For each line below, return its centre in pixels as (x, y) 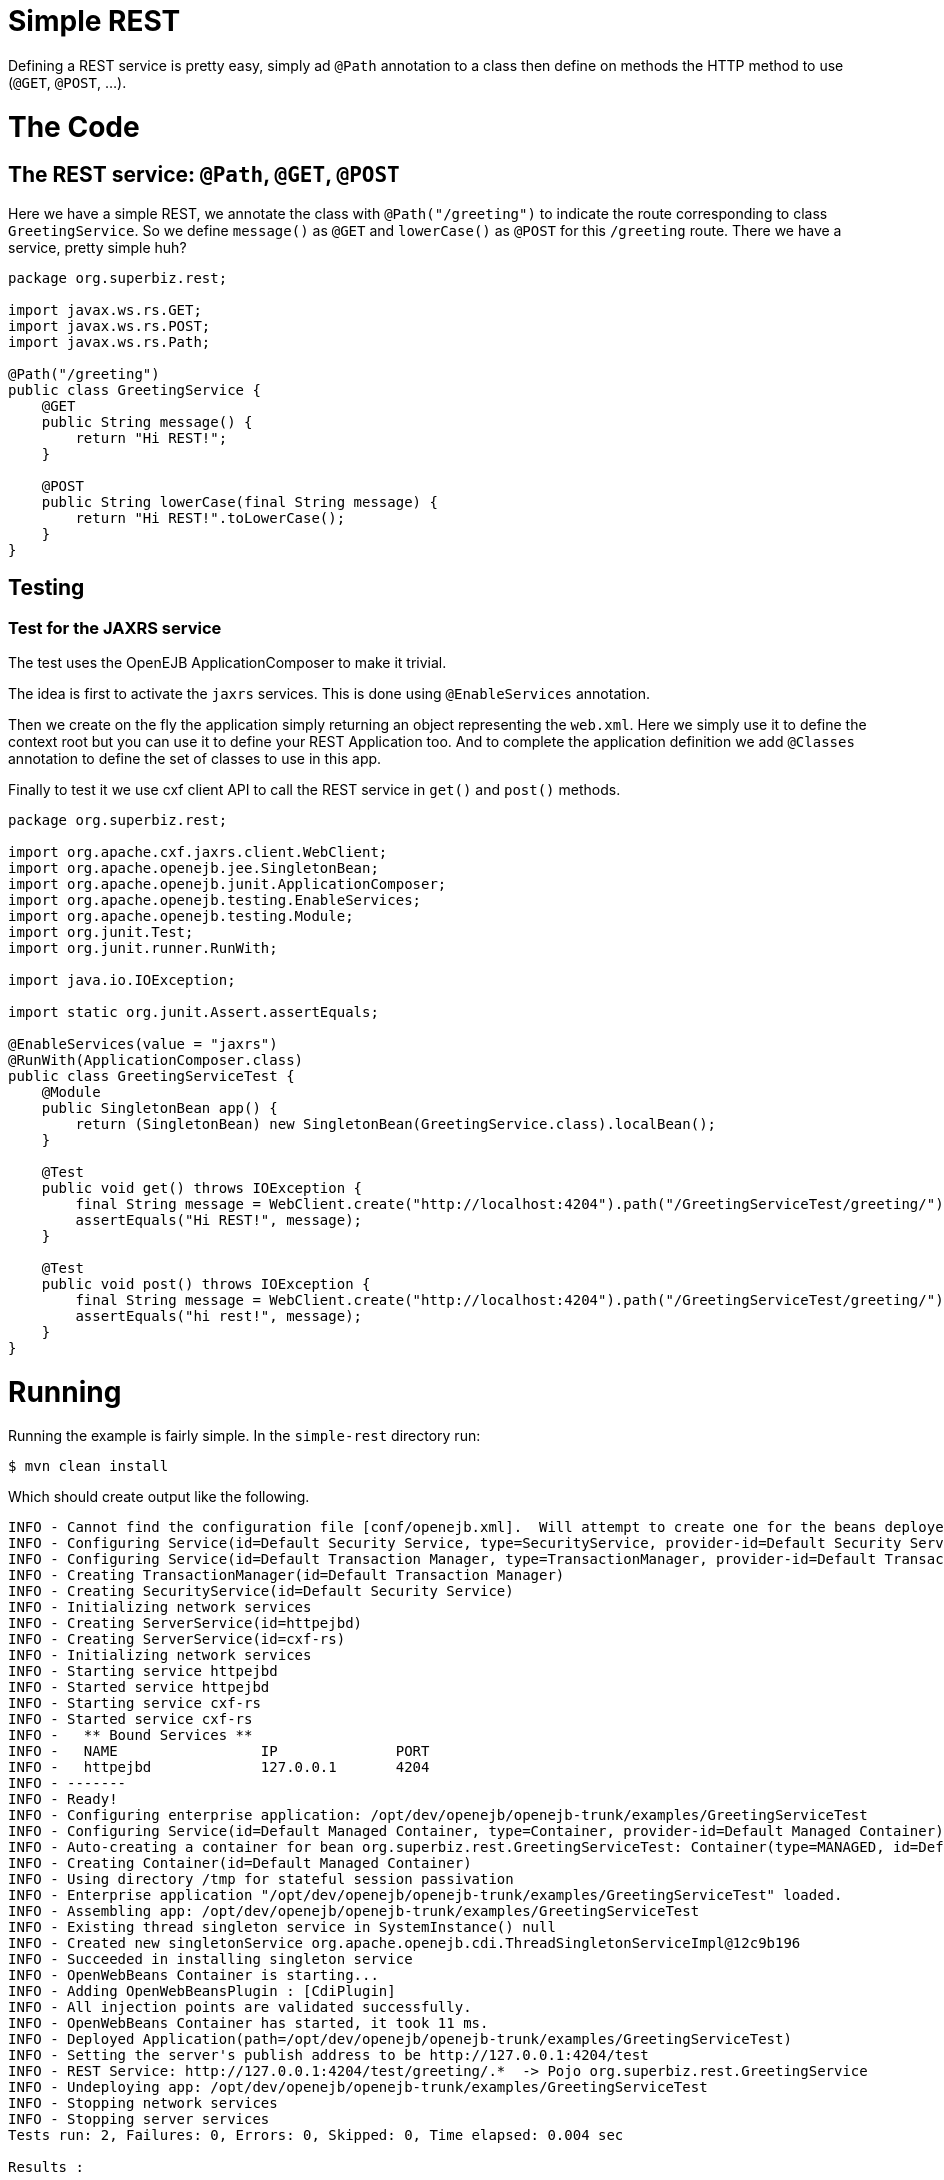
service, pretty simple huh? (97, 247)
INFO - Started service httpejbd (139, 1687)
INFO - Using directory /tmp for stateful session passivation (261, 1879)
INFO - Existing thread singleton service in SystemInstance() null (282, 1927)
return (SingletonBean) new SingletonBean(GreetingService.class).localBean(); (396, 1123)
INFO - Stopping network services (143, 2103)
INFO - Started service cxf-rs (130, 1719)
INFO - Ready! (63, 1799)
